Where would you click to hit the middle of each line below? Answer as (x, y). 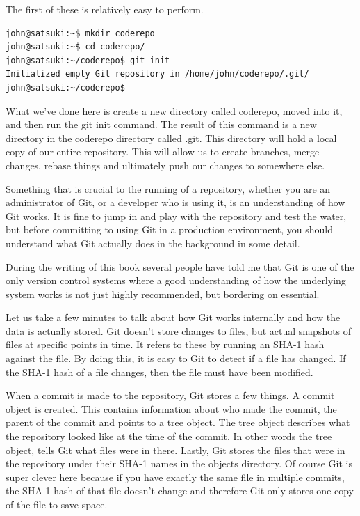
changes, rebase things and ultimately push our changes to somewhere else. (165, 165)
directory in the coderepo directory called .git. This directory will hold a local (171, 138)
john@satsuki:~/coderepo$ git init (88, 60)
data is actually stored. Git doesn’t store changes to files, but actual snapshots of (179, 330)
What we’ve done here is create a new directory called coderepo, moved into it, (174, 110)
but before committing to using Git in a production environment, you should (169, 229)
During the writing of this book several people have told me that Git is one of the (180, 266)
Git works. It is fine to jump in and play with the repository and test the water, (176, 216)
